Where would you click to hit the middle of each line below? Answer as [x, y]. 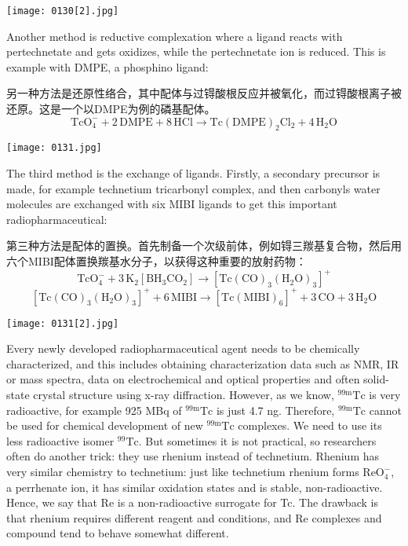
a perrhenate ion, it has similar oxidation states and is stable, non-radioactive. [195, 487]
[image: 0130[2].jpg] [63, 11]
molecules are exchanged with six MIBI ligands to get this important [172, 204]
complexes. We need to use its [310, 425]
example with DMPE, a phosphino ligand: [107, 66]
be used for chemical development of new [105, 425]
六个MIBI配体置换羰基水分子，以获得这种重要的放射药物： [157, 261]
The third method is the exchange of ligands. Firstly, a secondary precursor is [193, 173]
